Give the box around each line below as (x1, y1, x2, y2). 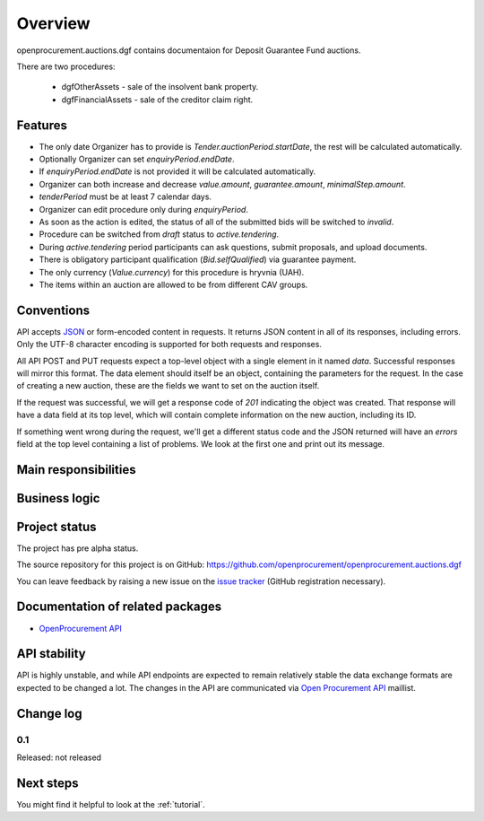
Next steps (16, 775, 79, 790)
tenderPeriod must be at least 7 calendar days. (39, 191, 212, 202)
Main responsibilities (16, 462, 136, 477)
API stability (16, 646, 87, 661)
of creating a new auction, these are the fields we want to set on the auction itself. (16, 380, 320, 391)
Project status (16, 519, 98, 534)
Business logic (16, 490, 100, 506)
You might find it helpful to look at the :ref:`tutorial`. (16, 799, 205, 809)
